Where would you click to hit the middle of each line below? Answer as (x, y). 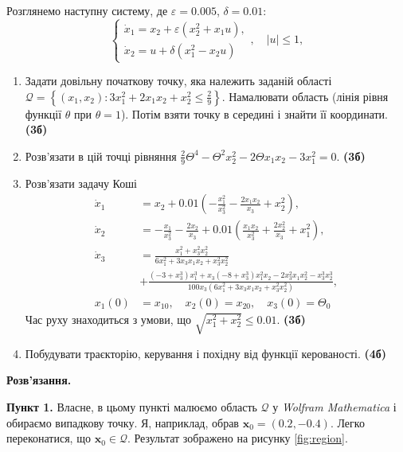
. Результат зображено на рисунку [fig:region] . (237, 438)
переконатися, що (49, 438)
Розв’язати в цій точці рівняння (101, 156)
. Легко (347, 422)
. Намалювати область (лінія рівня (305, 96)
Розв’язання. (39, 380)
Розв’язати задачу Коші (81, 183)
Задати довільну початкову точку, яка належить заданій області (178, 81)
